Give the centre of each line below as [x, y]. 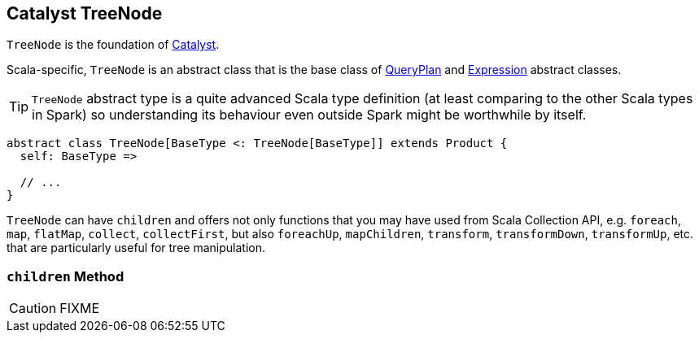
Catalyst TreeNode [85, 13]
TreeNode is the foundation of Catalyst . [113, 45]
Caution [33, 309]
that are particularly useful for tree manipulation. [136, 248]
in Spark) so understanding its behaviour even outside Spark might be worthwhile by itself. [309, 115]
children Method [66, 276]
